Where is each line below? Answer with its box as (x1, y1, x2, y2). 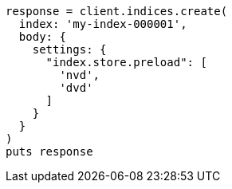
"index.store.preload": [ (45, 56, 207, 69)
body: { (18, 30, 66, 43)
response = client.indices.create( (6, 5, 228, 18)
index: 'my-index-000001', (18, 18, 187, 30)
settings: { (32, 43, 107, 56)
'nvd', (59, 69, 100, 81)
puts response (6, 145, 93, 158)
